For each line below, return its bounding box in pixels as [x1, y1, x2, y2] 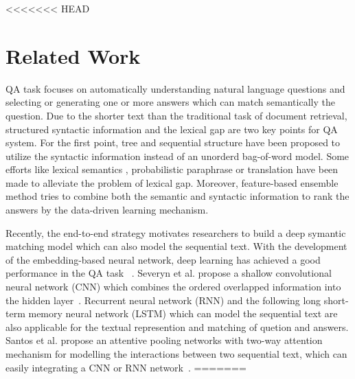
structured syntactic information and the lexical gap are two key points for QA [5, 122, 338, 136]
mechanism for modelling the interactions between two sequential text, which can [5, 347, 347, 360]
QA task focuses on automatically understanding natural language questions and [5, 81, 345, 95]
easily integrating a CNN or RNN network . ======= [5, 360, 247, 374]
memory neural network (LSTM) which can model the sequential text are [28, 306, 338, 321]
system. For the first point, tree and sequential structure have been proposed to [5, 135, 341, 150]
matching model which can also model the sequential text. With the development [5, 239, 347, 253]
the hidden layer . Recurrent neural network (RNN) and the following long [5, 292, 321, 307]
